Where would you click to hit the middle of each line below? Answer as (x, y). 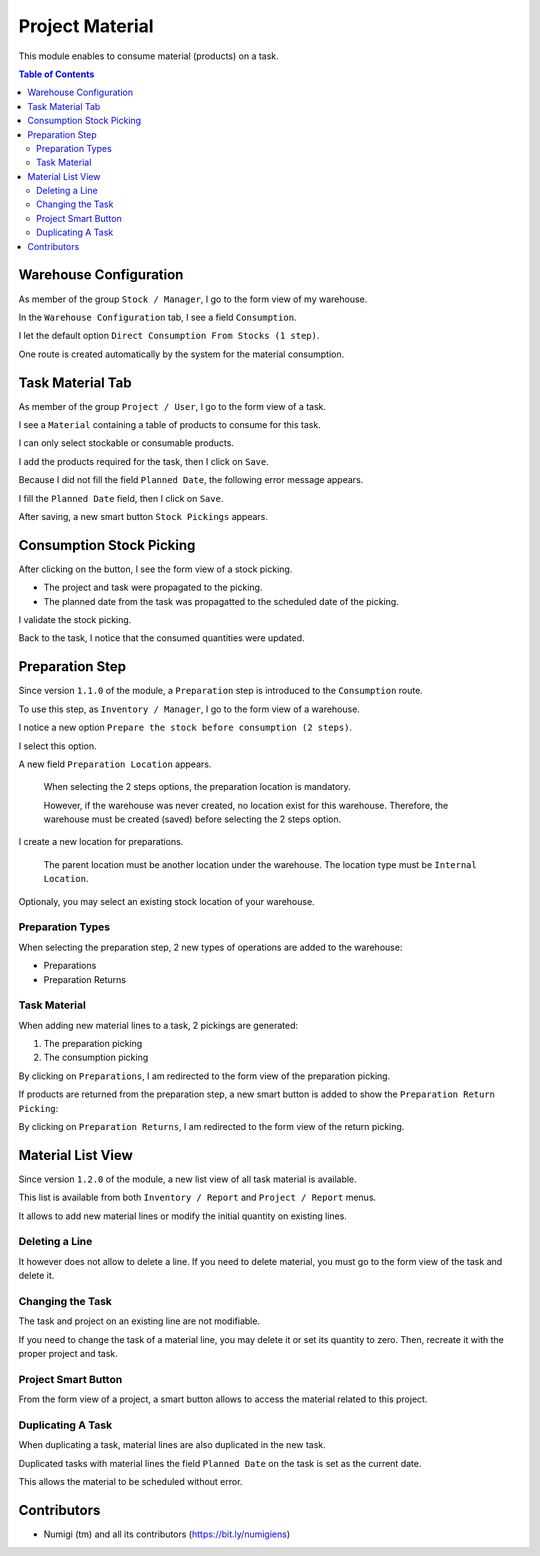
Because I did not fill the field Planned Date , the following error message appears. (191, 480)
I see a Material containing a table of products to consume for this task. (170, 424)
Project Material (86, 26)
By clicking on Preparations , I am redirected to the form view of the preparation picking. (204, 1076)
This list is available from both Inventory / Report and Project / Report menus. (197, 1197)
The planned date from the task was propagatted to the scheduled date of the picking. (221, 601)
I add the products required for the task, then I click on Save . (143, 461)
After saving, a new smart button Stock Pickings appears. (143, 516)
